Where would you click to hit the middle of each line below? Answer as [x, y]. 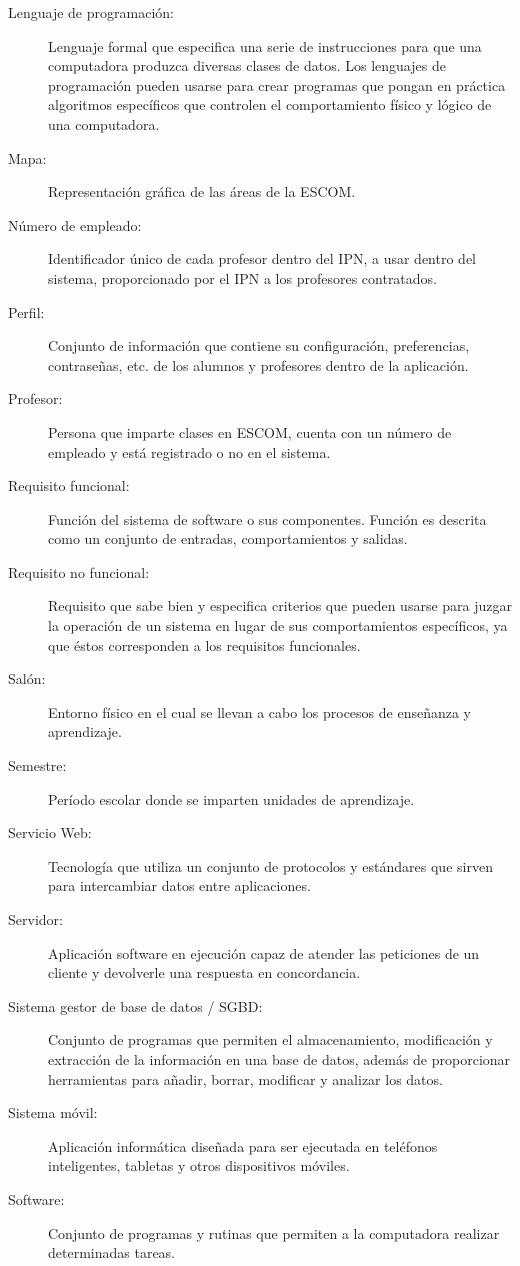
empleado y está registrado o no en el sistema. [189, 451]
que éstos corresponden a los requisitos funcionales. [204, 644]
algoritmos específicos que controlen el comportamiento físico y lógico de [270, 104]
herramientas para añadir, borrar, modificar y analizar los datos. [245, 1078]
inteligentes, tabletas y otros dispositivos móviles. [199, 1165]
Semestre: [37, 765]
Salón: [27, 678]
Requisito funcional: [69, 485]
